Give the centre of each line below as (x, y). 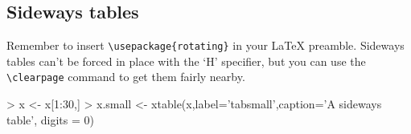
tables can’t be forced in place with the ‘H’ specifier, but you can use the (186, 61)
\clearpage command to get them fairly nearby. (126, 77)
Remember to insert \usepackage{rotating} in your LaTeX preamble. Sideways (205, 45)
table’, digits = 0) (50, 119)
